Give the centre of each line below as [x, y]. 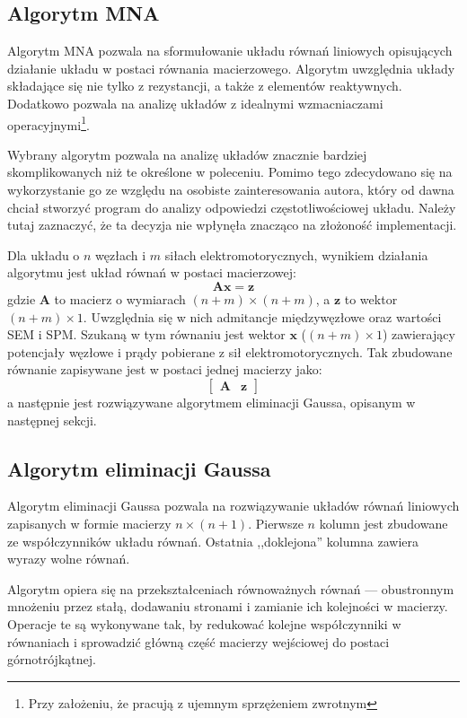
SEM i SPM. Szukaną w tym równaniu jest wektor [146, 334]
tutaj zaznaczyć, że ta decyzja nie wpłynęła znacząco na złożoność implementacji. [232, 225]
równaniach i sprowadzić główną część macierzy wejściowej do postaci [198, 641]
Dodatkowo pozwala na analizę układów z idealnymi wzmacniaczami [195, 103]
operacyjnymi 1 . [48, 123]
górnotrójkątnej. [52, 659]
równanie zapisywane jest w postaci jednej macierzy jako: [165, 369]
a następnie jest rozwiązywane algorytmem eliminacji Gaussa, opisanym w [211, 402]
